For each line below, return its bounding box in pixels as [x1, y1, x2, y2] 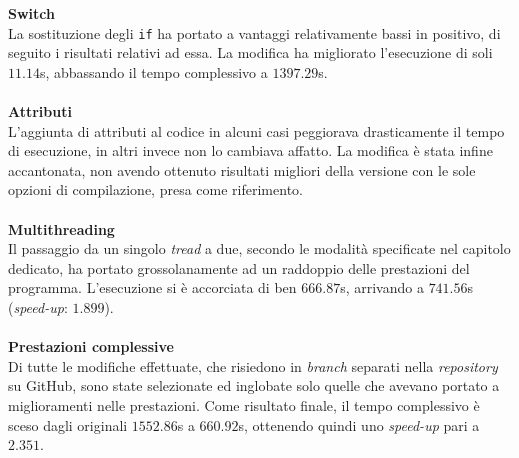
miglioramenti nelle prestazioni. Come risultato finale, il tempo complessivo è [8, 394, 480, 415]
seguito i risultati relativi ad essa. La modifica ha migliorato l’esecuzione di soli [8, 42, 493, 63]
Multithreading [8, 218, 115, 239]
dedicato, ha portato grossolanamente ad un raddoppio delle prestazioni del [8, 257, 470, 278]
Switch [8, 3, 55, 23]
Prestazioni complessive [8, 336, 174, 357]
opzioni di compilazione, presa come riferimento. [8, 179, 303, 200]
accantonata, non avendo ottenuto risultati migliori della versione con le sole [8, 159, 476, 180]
